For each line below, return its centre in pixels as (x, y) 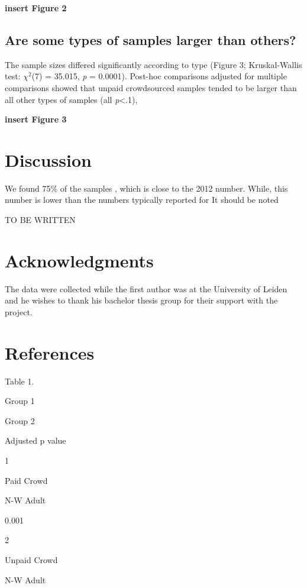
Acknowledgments (79, 260)
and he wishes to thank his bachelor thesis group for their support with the (141, 300)
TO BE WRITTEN (40, 220)
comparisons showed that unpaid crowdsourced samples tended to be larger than (151, 87)
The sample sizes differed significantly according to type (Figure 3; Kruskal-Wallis (153, 64)
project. (19, 311)
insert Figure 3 (36, 119)
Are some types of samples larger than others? (151, 39)
